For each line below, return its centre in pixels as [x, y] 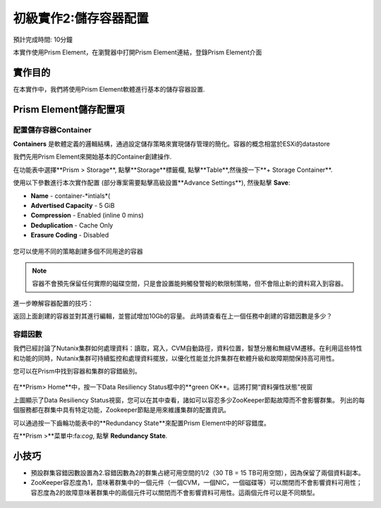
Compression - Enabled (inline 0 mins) [87, 216]
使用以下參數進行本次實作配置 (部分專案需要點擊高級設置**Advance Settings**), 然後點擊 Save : [152, 182]
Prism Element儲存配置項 [69, 109]
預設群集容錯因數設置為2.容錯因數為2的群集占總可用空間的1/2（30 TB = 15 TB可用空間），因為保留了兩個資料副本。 [198, 473]
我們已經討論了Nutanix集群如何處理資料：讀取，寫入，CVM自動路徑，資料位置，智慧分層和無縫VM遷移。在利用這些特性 [188, 348]
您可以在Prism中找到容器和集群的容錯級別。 [77, 371]
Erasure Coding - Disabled [70, 235]
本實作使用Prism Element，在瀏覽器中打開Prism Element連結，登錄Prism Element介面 [138, 52]
